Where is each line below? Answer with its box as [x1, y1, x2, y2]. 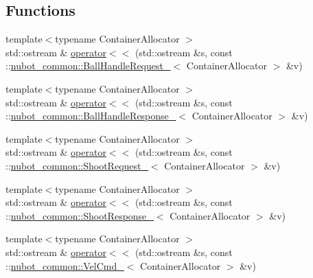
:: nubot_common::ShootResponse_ [5, 208, 154, 222]
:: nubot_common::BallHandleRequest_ [5, 58, 171, 73]
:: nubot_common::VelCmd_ [5, 258, 124, 273]
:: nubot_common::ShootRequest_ [5, 158, 148, 172]
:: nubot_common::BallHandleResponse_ [5, 108, 176, 123]
